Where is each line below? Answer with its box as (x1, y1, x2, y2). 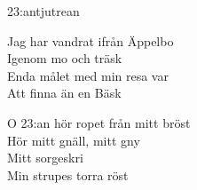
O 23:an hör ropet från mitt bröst (7, 113, 191, 131)
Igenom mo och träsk (7, 49, 122, 67)
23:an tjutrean (7, 2, 80, 20)
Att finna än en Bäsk (7, 83, 122, 102)
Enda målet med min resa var (7, 66, 169, 84)
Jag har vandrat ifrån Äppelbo (7, 31, 174, 50)
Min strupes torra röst (7, 165, 129, 184)
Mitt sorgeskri (7, 148, 83, 167)
